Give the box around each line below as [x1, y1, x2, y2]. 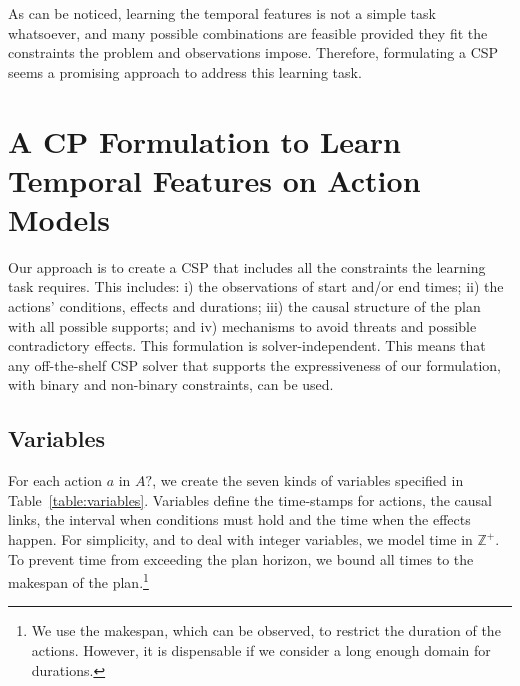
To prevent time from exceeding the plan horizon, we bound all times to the [8, 548, 474, 569]
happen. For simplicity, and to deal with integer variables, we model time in [8, 529, 473, 550]
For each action [8, 470, 102, 491]
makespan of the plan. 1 [8, 569, 149, 592]
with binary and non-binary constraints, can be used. [8, 374, 334, 395]
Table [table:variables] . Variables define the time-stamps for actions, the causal [8, 489, 492, 510]
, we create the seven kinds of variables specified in [152, 470, 464, 491]
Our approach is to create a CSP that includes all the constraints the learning [8, 256, 486, 277]
